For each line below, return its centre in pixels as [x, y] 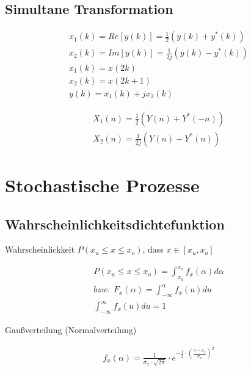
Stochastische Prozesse [102, 185]
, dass [153, 249]
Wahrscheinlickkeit [40, 249]
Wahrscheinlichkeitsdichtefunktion [115, 224]
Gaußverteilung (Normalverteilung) [71, 330]
